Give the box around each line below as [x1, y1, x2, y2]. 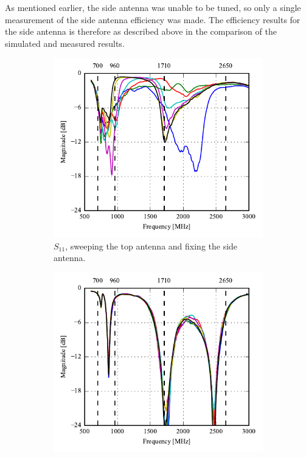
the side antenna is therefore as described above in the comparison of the [5, 25, 277, 38]
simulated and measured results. [5, 37, 125, 49]
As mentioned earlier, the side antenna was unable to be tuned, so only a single [5, 1, 301, 13]
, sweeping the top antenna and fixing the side [65, 239, 238, 252]
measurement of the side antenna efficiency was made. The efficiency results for [5, 13, 301, 26]
